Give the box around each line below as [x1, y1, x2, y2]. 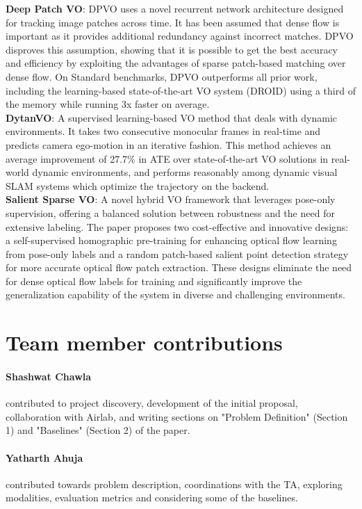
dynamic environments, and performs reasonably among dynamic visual [32, 165, 338, 179]
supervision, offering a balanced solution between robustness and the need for [6, 205, 335, 220]
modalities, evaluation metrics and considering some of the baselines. [6, 490, 298, 505]
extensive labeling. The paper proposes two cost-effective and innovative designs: [6, 219, 349, 234]
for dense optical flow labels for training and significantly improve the [6, 273, 302, 288]
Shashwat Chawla [6, 369, 92, 384]
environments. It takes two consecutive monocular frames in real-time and [6, 124, 321, 138]
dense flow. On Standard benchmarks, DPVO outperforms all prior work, [6, 69, 318, 83]
